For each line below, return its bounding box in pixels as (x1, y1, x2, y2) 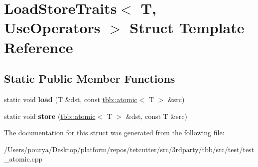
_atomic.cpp (4, 154, 43, 164)
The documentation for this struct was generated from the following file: (4, 127, 225, 138)
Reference (4, 37, 73, 57)
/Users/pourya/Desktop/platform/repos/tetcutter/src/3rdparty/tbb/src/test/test (4, 144, 255, 154)
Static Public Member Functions (4, 71, 175, 86)
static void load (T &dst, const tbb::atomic (4, 94, 137, 104)
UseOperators (4, 17, 101, 38)
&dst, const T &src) (126, 111, 187, 121)
